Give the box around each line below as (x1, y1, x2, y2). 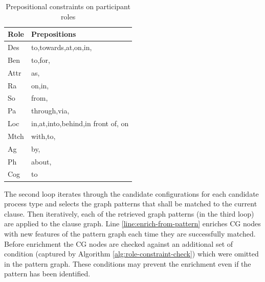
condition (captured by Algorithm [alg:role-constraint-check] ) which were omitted (4, 248, 259, 259)
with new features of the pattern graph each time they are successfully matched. (4, 228, 256, 239)
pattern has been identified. (4, 268, 91, 279)
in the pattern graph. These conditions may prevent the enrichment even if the (4, 258, 251, 269)
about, (31, 156, 52, 167)
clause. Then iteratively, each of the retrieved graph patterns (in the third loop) (4, 208, 254, 219)
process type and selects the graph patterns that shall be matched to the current (4, 198, 257, 209)
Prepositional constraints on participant (6, 1, 130, 11)
